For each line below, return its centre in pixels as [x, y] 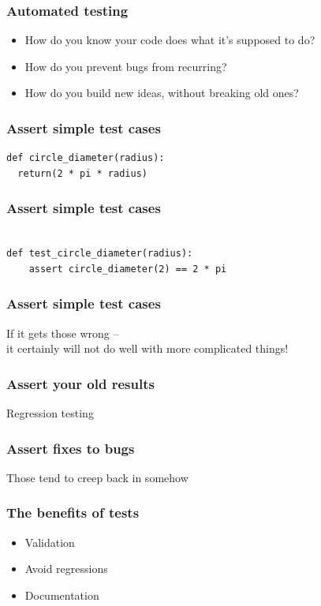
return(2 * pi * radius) [82, 173]
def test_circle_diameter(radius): [100, 254]
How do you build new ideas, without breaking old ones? [162, 93]
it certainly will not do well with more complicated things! [147, 348]
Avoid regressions [66, 569]
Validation [50, 542]
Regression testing [50, 413]
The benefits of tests [73, 512]
